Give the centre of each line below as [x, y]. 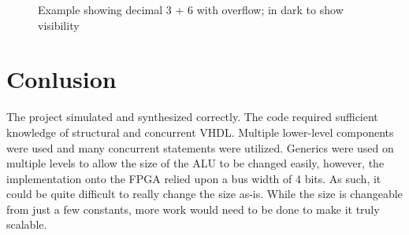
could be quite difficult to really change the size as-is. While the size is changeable [204, 194]
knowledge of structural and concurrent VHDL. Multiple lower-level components [200, 132]
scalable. [27, 224]
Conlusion [61, 79]
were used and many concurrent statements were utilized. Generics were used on [200, 147]
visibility [59, 25]
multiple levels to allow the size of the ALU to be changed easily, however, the [195, 163]
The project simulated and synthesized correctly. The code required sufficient [192, 117]
